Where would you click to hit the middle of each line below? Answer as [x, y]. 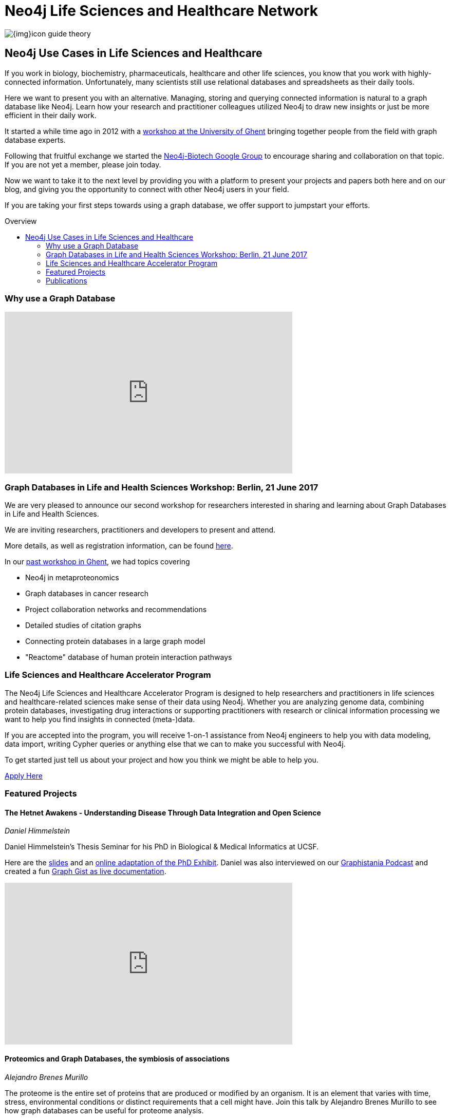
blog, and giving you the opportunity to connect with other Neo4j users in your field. [147, 189]
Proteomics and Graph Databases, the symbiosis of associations [117, 1059]
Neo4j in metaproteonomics [72, 578]
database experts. [35, 140]
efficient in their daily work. [51, 115]
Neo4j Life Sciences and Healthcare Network [161, 11]
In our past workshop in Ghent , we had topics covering [97, 562]
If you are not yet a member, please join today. [83, 164]
